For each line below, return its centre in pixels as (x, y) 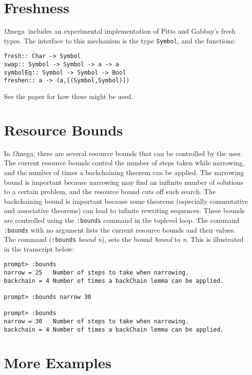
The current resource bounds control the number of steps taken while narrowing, (124, 163)
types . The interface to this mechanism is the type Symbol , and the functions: (120, 40)
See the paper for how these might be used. (69, 96)
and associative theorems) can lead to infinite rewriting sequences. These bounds (125, 210)
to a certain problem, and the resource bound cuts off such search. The (110, 191)
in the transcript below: (39, 248)
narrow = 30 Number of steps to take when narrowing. (97, 322)
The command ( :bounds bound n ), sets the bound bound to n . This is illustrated (124, 239)
